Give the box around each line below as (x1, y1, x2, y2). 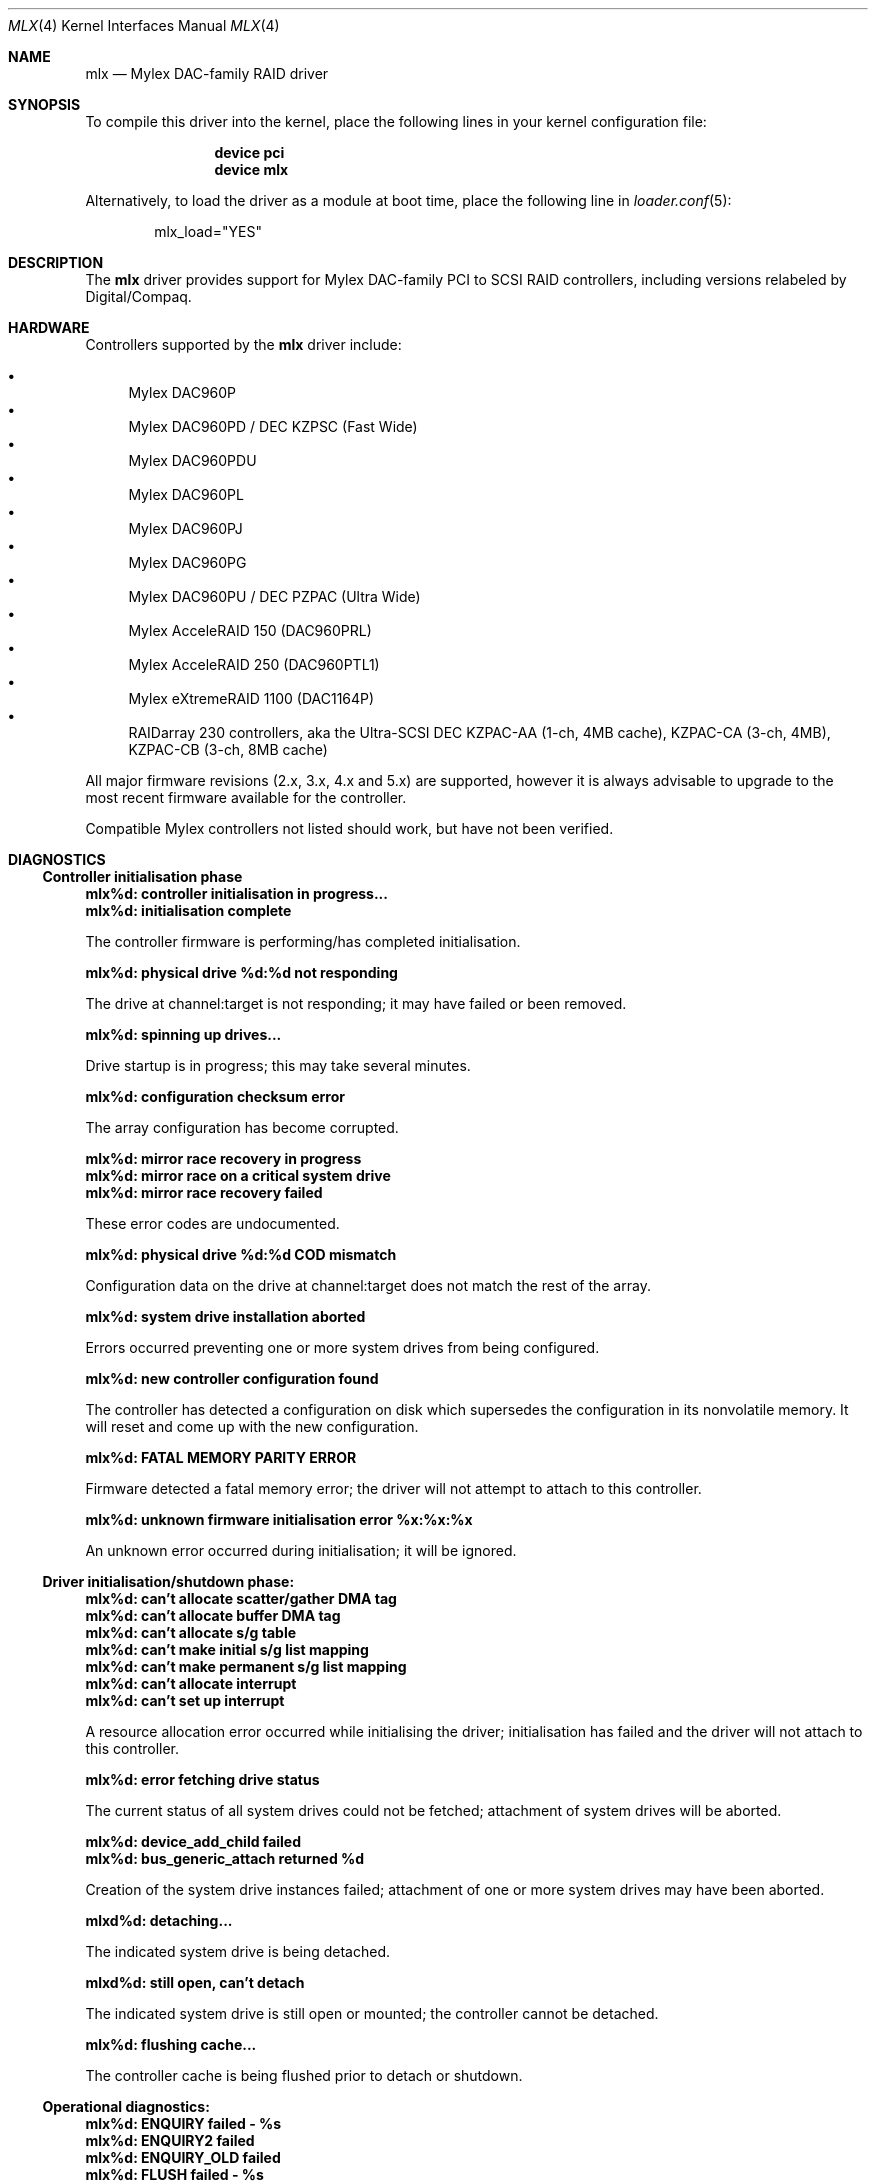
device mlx (214, 161, 289, 178)
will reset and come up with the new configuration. (85, 1418, 419, 1435)
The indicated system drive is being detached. (85, 1943, 390, 1960)
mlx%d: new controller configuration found (85, 1370, 379, 1387)
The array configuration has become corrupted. (85, 1119, 399, 1136)
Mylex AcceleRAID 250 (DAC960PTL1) (128, 656, 380, 673)
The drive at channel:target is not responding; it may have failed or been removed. (85, 995, 627, 1012)
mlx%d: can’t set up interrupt (85, 1692, 285, 1709)
